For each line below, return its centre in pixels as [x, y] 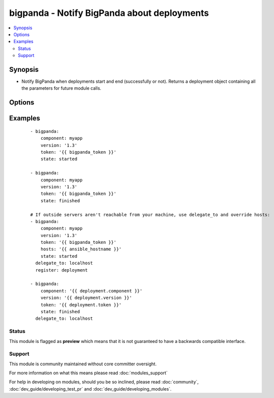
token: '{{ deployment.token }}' [81, 305]
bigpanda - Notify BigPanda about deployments [109, 13]
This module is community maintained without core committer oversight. [83, 364]
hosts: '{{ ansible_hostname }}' [81, 249]
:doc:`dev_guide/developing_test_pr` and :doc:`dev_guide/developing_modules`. [90, 389]
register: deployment [62, 270]
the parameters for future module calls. [61, 88]
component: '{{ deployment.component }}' [91, 291]
